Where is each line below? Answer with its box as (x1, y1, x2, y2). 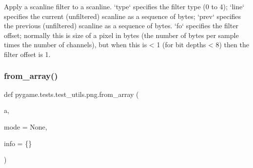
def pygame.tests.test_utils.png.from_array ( (4, 89, 139, 99)
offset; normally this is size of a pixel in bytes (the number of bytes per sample (4, 30, 239, 40)
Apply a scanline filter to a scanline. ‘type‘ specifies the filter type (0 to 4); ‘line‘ (4, 1, 245, 11)
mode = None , (4, 121, 47, 131)
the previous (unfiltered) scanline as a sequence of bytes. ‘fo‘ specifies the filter (4, 20, 238, 31)
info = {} (4, 138, 32, 148)
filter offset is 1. (4, 49, 51, 59)
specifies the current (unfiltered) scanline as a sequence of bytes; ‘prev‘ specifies (4, 11, 241, 21)
